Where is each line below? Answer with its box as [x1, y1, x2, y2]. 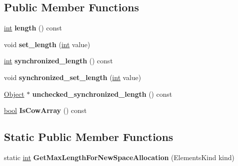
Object [4, 88, 25, 99]
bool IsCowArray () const [4, 105, 87, 115]
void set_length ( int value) [4, 39, 90, 49]
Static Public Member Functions [4, 129, 173, 144]
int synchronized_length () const [4, 55, 113, 66]
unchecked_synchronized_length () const [32, 88, 172, 99]
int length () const [4, 23, 62, 33]
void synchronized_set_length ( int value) [4, 72, 141, 82]
